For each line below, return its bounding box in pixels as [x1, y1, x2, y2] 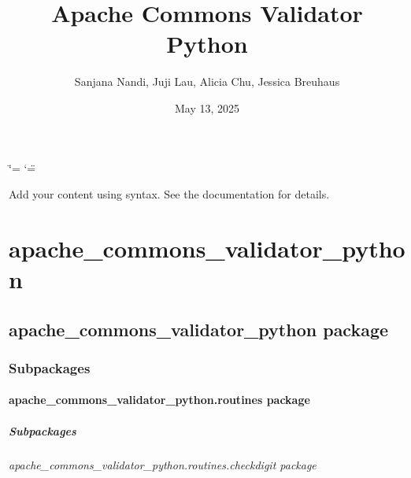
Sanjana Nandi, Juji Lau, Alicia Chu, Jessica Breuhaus [74, 73, 340, 90]
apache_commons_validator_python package [9, 317, 389, 341]
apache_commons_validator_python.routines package [9, 391, 310, 408]
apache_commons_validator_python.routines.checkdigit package [9, 456, 317, 472]
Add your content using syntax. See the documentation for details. [9, 186, 330, 202]
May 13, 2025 [174, 99, 240, 116]
